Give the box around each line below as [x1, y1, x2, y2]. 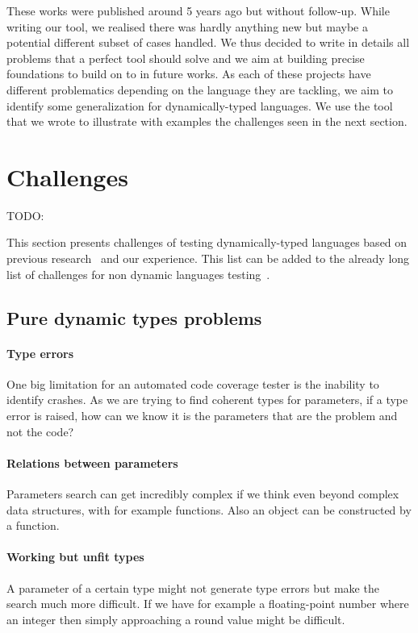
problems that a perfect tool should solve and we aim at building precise [6, 49, 365, 66]
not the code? [6, 423, 74, 439]
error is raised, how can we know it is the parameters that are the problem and [6, 407, 398, 424]
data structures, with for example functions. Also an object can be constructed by [6, 501, 412, 518]
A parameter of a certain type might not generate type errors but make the [6, 579, 379, 596]
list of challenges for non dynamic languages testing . [6, 265, 270, 282]
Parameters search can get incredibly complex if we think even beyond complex [6, 485, 399, 502]
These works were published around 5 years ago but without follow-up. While [6, 2, 390, 19]
